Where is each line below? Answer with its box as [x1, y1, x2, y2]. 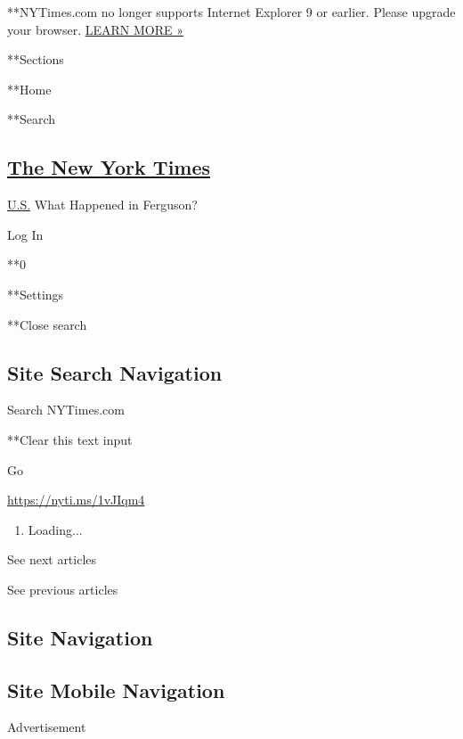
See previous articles [7, 579, 118, 598]
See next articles [7, 550, 97, 569]
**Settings [7, 284, 64, 303]
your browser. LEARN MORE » [7, 20, 183, 38]
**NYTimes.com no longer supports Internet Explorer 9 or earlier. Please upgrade [7, 3, 456, 21]
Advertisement [7, 718, 86, 736]
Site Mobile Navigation [7, 676, 225, 703]
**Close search [7, 315, 87, 333]
